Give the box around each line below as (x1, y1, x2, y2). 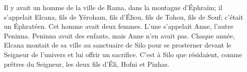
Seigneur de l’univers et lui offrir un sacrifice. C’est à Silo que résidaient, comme (4, 49, 242, 59)
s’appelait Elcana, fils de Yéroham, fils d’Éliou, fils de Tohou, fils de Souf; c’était (4, 12, 244, 22)
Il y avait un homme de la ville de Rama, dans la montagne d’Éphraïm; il (4, 2, 223, 12)
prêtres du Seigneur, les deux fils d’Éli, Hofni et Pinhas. (4, 59, 170, 69)
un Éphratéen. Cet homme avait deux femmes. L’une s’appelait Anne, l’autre (4, 21, 233, 31)
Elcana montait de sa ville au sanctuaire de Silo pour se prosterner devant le (4, 40, 231, 50)
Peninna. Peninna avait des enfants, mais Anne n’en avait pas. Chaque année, (4, 30, 235, 40)
